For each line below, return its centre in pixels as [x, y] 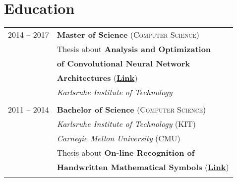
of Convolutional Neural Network [123, 63]
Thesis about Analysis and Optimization [134, 49]
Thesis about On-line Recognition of [126, 153]
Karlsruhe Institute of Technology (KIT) [126, 124]
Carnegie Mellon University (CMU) [118, 138]
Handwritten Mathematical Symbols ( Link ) [143, 167]
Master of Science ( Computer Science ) [128, 35]
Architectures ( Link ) [97, 78]
